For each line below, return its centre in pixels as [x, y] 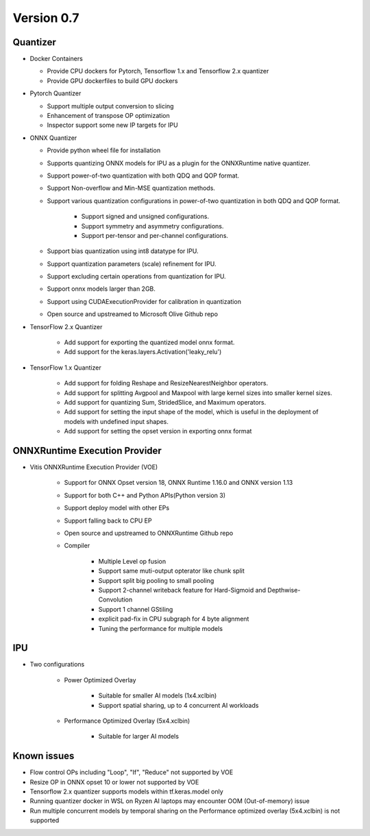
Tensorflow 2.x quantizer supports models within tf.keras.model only [127, 791]
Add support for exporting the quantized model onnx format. [149, 342]
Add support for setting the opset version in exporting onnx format [158, 431]
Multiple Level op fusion [132, 561]
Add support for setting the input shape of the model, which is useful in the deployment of [191, 412]
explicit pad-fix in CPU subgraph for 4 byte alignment [174, 619]
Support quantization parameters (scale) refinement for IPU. [132, 263]
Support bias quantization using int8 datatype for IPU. [123, 251]
